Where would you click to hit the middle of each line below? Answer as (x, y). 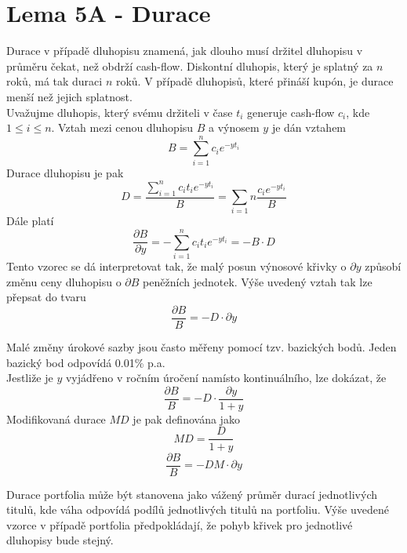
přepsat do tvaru (46, 297)
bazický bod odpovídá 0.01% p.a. (86, 362)
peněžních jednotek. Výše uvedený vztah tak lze (258, 281)
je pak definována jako (186, 418)
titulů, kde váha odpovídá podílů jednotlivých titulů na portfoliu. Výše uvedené (198, 509)
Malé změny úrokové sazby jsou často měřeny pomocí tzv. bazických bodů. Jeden (202, 347)
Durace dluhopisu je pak (65, 172)
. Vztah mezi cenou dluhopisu (122, 127)
